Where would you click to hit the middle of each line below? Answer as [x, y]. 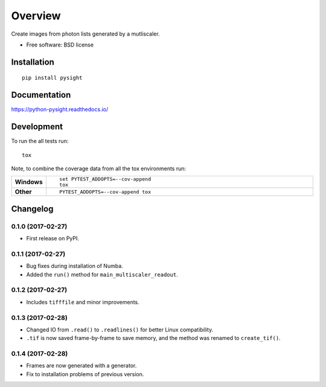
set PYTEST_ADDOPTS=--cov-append [105, 179]
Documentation [41, 95]
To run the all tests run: [40, 141]
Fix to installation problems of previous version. [85, 374]
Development [37, 127]
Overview [36, 16]
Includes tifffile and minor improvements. [83, 302]
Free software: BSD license [60, 45]
